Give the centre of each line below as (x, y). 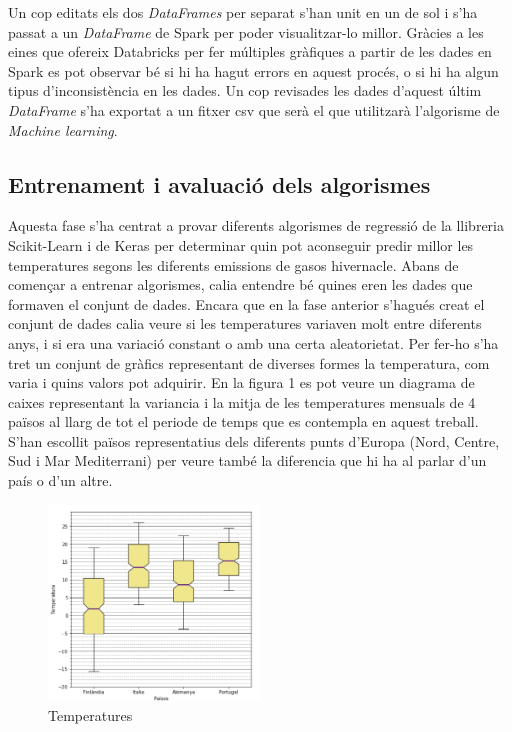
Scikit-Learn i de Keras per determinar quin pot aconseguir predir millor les (241, 244)
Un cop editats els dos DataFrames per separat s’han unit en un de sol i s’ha (243, 12)
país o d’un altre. (60, 480)
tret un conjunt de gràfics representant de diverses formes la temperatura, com (249, 362)
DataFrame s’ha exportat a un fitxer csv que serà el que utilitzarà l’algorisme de (254, 109)
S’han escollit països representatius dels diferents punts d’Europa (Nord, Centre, (254, 440)
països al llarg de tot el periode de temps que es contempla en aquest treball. (243, 421)
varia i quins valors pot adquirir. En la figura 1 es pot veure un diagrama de (241, 382)
